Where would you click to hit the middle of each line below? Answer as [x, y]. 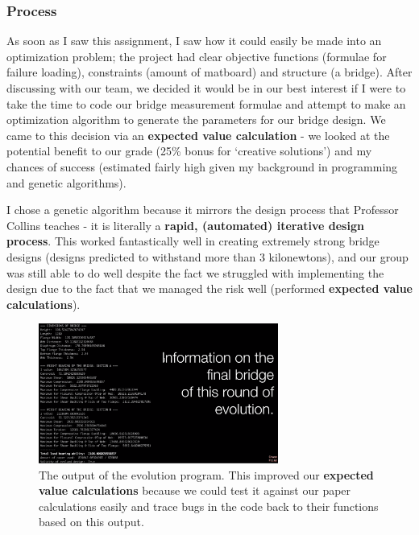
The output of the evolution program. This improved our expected [206, 474]
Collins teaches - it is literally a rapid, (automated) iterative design [185, 225]
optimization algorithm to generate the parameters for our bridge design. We [196, 119]
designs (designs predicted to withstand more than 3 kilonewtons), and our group [207, 256]
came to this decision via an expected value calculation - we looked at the [198, 135]
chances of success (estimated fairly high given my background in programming [202, 166]
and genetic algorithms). [66, 182]
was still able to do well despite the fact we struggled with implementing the [195, 272]
